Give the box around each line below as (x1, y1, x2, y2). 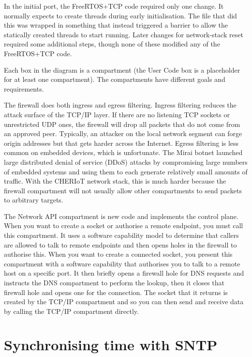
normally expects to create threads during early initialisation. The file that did (4, 10, 237, 20)
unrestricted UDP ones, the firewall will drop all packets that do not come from (4, 119, 240, 129)
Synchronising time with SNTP (4, 334, 218, 354)
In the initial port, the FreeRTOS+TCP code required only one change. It (4, 1, 224, 11)
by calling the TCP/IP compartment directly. (4, 306, 139, 316)
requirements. (4, 83, 44, 93)
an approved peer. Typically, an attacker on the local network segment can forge (4, 128, 242, 139)
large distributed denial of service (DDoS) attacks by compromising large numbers (4, 156, 248, 167)
